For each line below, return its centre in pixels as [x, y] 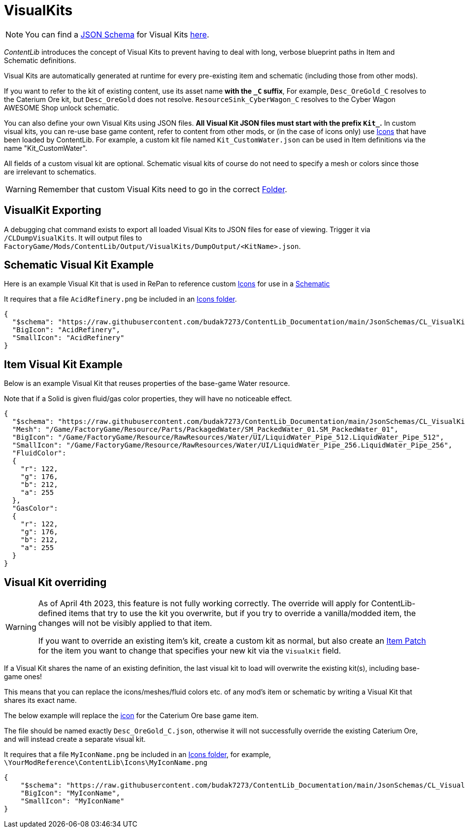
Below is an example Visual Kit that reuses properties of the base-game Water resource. [147, 383]
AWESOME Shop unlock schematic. [62, 107]
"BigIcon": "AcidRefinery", [66, 330]
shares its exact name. [40, 700]
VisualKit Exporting [53, 210]
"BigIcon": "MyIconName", [70, 793]
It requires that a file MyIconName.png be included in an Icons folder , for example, [137, 755]
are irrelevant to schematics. [50, 172]
